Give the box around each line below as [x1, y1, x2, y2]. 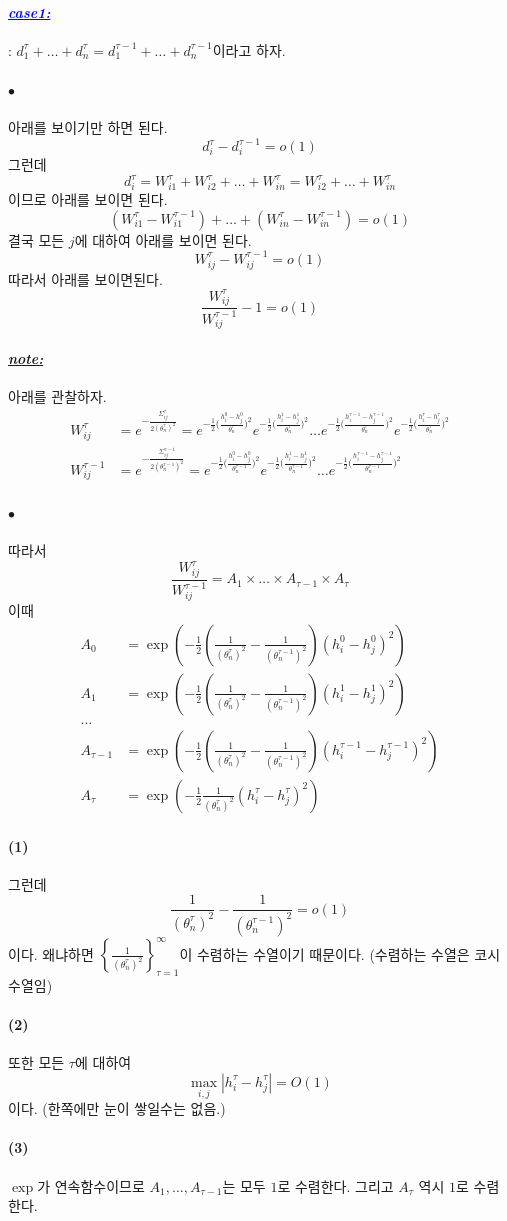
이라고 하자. [212, 39, 286, 60]
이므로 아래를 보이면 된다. [8, 189, 168, 210]
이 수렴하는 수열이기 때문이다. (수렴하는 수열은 [179, 943, 470, 964]
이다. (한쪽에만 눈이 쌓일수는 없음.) [8, 1098, 226, 1119]
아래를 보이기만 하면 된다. [8, 117, 168, 138]
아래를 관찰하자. [8, 386, 107, 407]
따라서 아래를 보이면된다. [8, 268, 163, 289]
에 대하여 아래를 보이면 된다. [74, 229, 252, 250]
